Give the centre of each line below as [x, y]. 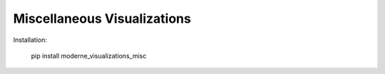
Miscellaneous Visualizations [102, 18]
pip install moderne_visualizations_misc [89, 55]
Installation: [30, 40]
